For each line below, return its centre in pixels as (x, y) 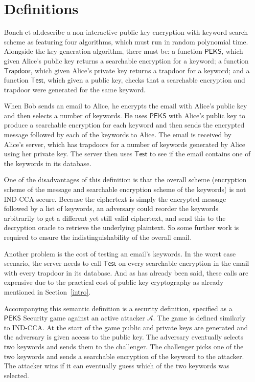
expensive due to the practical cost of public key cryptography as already (114, 282)
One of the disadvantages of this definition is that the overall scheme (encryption (125, 180)
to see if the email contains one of (200, 154)
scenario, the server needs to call (53, 263)
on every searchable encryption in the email (184, 263)
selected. (17, 375)
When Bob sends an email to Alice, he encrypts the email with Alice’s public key (126, 106)
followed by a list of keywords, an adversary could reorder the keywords (111, 208)
